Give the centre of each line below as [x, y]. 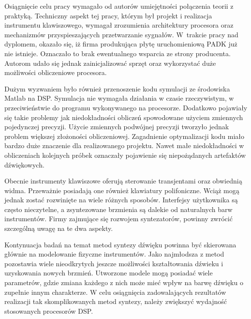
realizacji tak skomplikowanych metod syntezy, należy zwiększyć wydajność [116, 301]
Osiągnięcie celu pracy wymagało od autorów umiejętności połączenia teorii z [119, 6]
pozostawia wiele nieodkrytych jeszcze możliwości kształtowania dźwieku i [114, 263]
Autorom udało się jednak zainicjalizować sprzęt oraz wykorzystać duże [110, 63]
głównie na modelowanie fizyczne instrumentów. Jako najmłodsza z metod [114, 254]
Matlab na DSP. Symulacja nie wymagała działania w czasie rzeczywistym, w [119, 98]
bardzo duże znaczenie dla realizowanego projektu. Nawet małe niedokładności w [124, 145]
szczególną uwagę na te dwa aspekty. [59, 228]
